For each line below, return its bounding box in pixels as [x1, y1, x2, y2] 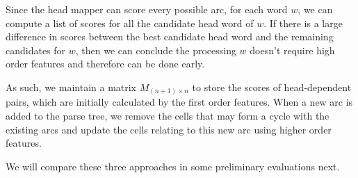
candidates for [6, 42, 66, 57]
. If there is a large [263, 15, 343, 30]
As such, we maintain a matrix [6, 79, 137, 94]
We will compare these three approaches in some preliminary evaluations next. [6, 159, 340, 173]
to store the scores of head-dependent [192, 79, 352, 94]
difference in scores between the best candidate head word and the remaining [6, 29, 334, 44]
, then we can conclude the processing [75, 42, 236, 57]
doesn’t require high [250, 42, 335, 57]
